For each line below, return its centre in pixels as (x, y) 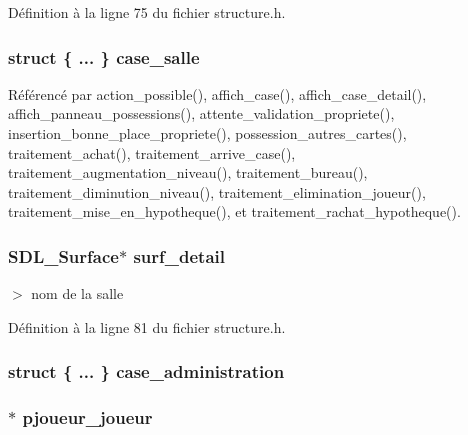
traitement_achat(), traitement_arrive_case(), (152, 152)
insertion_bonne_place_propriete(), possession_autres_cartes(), (207, 133)
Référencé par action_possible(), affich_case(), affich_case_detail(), (217, 93)
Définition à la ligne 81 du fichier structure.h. (147, 326)
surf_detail (179, 255)
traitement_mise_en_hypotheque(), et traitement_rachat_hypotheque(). (234, 211)
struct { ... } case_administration (146, 371)
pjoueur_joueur (87, 417)
